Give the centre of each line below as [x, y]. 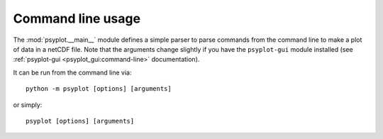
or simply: [28, 105]
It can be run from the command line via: [72, 72]
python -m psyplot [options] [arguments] [99, 89]
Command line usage [77, 18]
